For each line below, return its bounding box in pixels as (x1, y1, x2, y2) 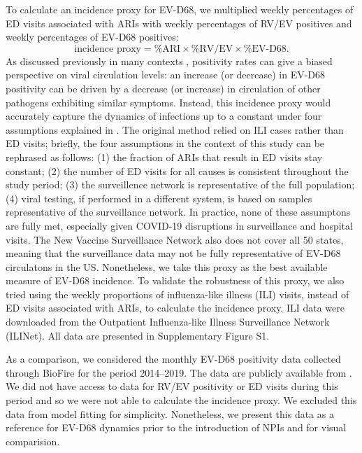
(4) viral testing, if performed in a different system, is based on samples (6, 190, 312, 205)
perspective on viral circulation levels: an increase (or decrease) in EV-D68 (6, 67, 326, 82)
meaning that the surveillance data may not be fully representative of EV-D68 (6, 246, 341, 260)
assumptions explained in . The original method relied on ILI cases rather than (6, 122, 344, 137)
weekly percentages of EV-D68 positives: (6, 29, 179, 44)
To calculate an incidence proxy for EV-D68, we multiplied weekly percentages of (6, 2, 354, 16)
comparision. (6, 433, 60, 448)
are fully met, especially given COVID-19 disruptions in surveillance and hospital (6, 218, 353, 232)
